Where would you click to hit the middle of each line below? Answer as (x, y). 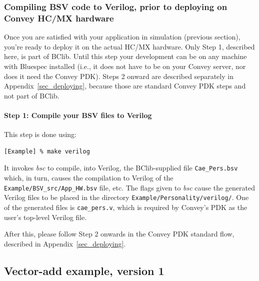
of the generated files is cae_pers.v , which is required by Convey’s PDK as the (126, 207)
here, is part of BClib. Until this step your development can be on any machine (125, 56)
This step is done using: (40, 134)
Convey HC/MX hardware (59, 18)
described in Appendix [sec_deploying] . (65, 243)
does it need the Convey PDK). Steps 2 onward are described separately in (119, 76)
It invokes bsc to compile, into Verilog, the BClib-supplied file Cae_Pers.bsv (121, 168)
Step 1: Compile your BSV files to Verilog (78, 115)
